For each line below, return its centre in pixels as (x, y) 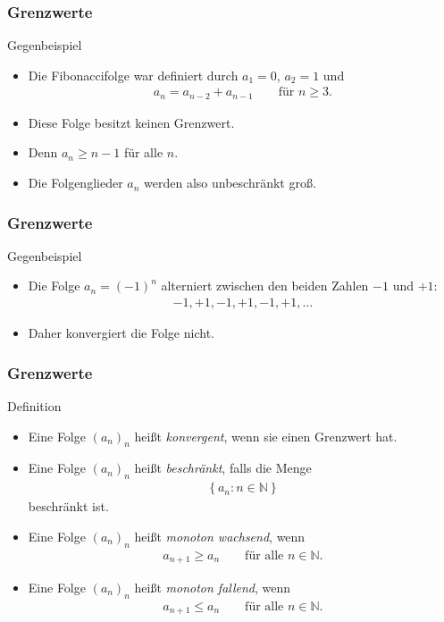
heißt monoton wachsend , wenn (220, 536)
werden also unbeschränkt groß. (230, 183)
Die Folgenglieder (75, 183)
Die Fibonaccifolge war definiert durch (133, 75)
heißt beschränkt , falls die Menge (223, 468)
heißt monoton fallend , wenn (213, 588)
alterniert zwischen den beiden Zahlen (265, 286)
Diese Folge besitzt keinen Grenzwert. (131, 122)
